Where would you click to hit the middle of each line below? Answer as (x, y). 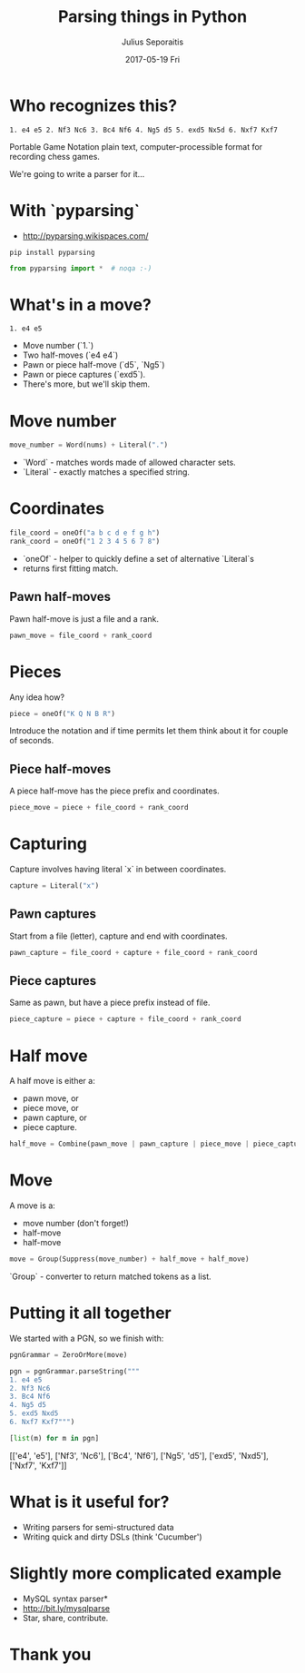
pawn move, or (50, 1098)
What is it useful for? (89, 1502)
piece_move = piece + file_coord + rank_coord (99, 808)
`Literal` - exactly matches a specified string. (106, 472)
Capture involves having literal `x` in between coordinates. (118, 870)
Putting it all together (91, 1313)
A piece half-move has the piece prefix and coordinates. (114, 791)
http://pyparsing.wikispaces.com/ (85, 236)
